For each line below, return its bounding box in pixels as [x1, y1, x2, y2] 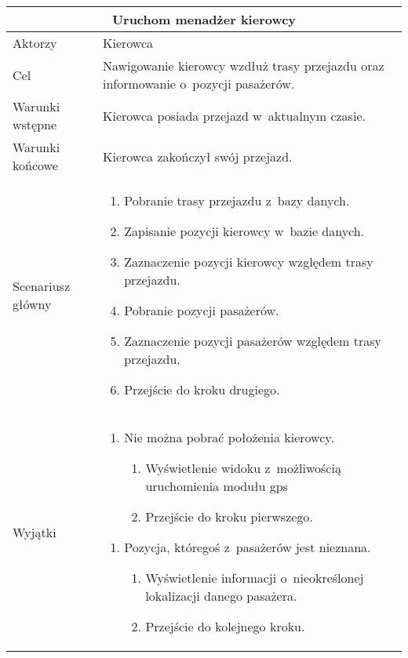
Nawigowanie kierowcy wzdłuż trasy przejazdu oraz [103, 56, 384, 75]
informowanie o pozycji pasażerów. [103, 75, 295, 93]
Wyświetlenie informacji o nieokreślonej [145, 569, 364, 587]
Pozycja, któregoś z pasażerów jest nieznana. [124, 538, 371, 556]
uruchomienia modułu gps [145, 477, 288, 495]
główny [13, 295, 52, 313]
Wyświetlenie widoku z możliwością [145, 459, 341, 477]
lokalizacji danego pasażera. [145, 587, 297, 605]
